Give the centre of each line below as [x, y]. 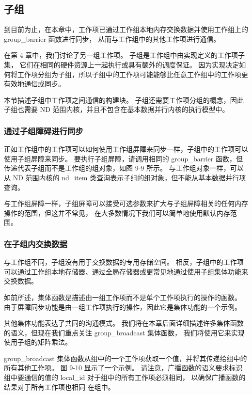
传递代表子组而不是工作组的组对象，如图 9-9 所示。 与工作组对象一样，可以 [124, 168]
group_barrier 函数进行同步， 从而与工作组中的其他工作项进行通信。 [112, 39]
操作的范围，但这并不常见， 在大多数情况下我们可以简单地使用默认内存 [117, 213]
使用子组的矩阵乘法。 [38, 342]
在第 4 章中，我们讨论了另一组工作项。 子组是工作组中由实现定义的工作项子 [124, 55]
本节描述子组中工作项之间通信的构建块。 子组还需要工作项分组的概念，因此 [124, 100]
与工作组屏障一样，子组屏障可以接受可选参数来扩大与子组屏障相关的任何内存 [126, 203]
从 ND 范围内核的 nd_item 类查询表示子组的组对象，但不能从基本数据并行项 [125, 177]
